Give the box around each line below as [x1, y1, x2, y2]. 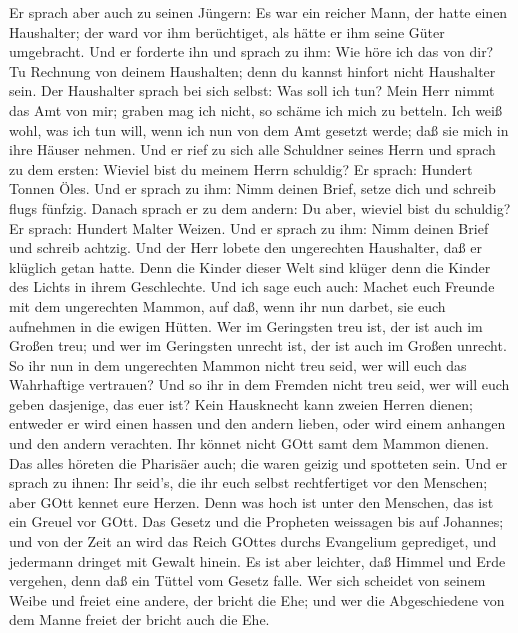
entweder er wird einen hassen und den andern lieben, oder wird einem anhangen [9, 413, 506, 434]
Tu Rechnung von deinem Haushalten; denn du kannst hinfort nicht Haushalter [9, 60, 496, 81]
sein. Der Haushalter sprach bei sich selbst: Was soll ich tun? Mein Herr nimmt [9, 80, 495, 101]
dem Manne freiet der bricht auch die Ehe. [9, 609, 270, 630]
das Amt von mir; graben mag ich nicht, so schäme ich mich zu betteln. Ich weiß [9, 99, 502, 120]
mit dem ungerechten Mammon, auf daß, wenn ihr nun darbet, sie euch [9, 295, 446, 316]
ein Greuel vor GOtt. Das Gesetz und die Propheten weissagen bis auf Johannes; [9, 511, 504, 532]
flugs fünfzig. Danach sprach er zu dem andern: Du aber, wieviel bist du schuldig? [9, 197, 511, 218]
